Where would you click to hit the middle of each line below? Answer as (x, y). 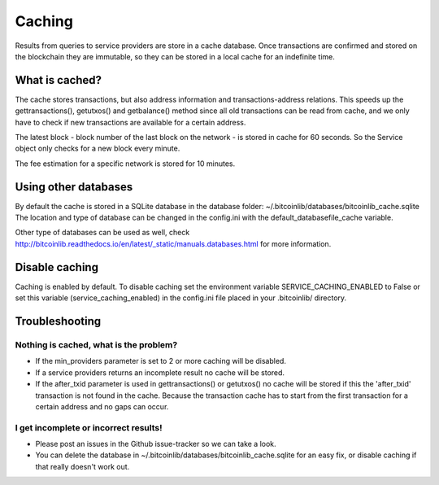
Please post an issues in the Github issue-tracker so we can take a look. (156, 444)
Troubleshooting (58, 321)
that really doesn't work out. (83, 466)
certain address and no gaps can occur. (102, 406)
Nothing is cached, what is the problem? (96, 344)
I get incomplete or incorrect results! (89, 427)
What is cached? (58, 80)
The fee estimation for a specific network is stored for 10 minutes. (125, 164)
